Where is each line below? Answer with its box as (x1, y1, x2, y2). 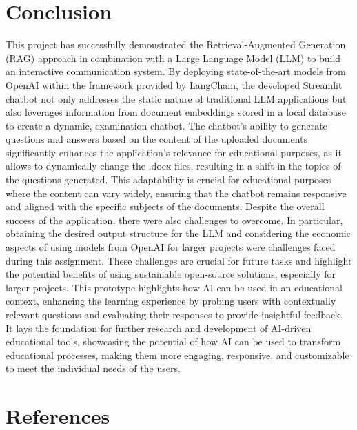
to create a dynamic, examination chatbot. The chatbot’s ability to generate (6, 118, 327, 132)
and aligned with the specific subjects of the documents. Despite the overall (6, 199, 325, 214)
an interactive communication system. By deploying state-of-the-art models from (6, 64, 346, 79)
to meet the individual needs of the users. (6, 361, 181, 376)
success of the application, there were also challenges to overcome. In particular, (6, 212, 343, 227)
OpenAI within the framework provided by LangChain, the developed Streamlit (6, 77, 343, 92)
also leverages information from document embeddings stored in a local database (6, 105, 347, 119)
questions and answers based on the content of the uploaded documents (6, 132, 307, 146)
